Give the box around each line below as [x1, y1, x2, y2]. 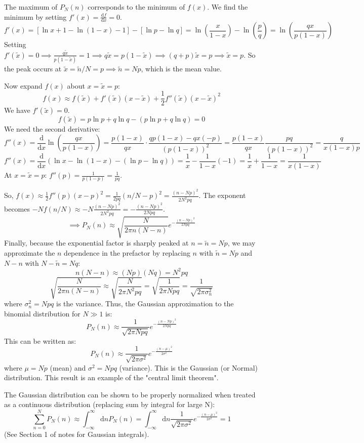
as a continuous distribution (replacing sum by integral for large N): [4, 399, 215, 410]
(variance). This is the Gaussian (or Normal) [119, 362, 258, 373]
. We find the [207, 2, 248, 12]
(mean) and [50, 362, 86, 373]
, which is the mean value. [141, 63, 222, 74]
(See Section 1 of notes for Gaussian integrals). [4, 429, 149, 439]
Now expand [4, 80, 43, 91]
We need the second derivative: [4, 124, 100, 134]
